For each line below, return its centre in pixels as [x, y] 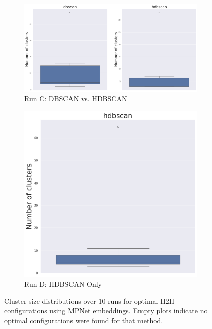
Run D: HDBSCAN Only [63, 283]
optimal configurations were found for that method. [84, 320]
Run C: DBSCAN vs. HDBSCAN [76, 98]
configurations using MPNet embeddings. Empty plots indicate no [106, 311]
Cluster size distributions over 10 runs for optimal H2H [89, 301]
